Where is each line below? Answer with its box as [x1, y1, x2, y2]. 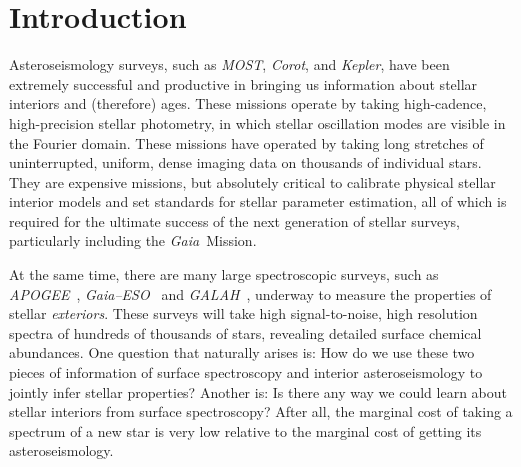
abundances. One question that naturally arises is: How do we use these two [9, 342, 475, 363]
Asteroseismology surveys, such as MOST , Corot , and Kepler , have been [9, 54, 450, 75]
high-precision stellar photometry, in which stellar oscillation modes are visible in [9, 112, 506, 133]
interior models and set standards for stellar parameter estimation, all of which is [9, 191, 507, 212]
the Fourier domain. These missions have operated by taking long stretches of [9, 132, 484, 153]
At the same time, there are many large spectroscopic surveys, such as [9, 264, 439, 285]
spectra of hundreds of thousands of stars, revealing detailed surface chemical [9, 322, 482, 343]
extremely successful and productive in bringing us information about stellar [9, 73, 478, 94]
